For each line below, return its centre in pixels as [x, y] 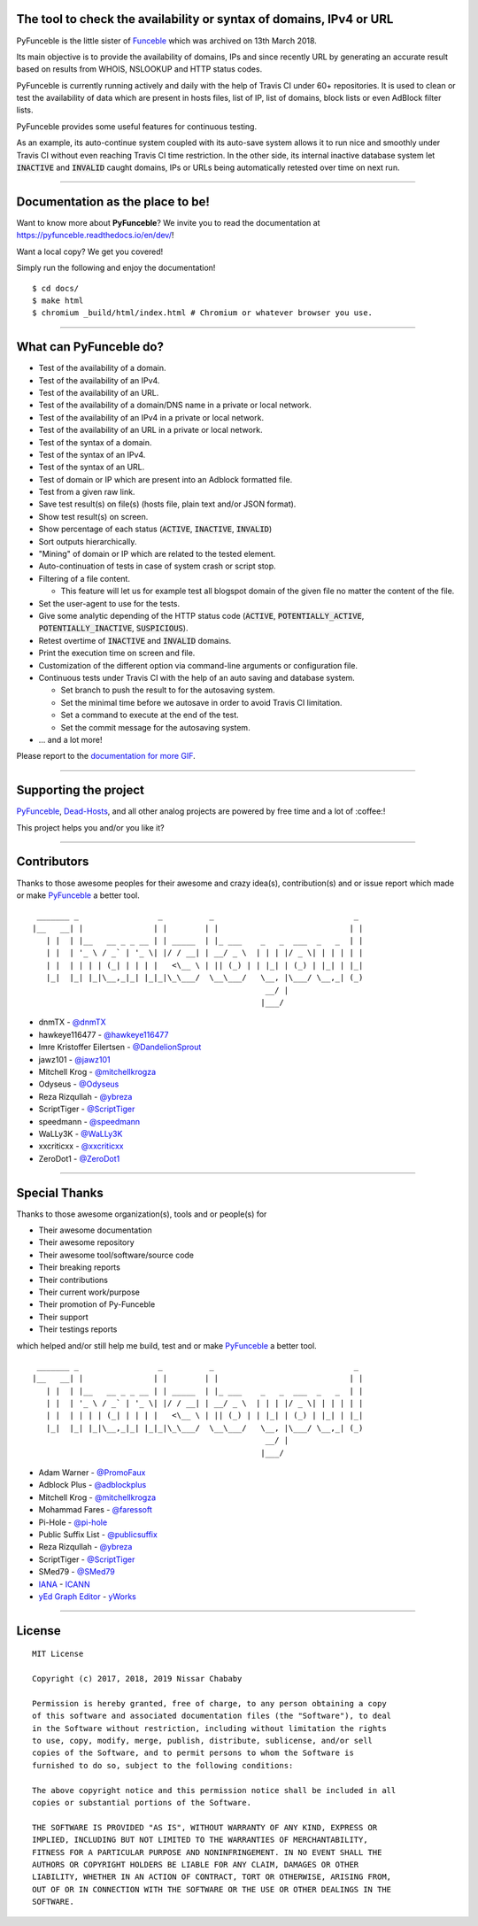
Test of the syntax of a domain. [95, 442]
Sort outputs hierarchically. [88, 541]
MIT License [58, 1654]
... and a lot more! [70, 739]
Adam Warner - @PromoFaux [92, 1473]
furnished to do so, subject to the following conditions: [163, 1765]
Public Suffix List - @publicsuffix [98, 1534]
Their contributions [73, 1280]
